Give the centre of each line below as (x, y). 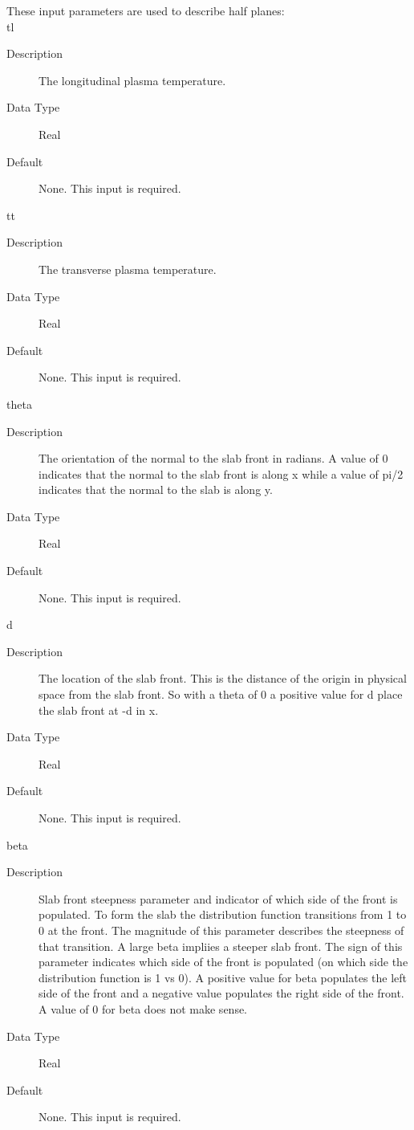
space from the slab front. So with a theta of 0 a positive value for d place (221, 694)
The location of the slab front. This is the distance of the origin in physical (223, 678)
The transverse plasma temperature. (128, 269)
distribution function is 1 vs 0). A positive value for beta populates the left (223, 977)
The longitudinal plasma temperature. (132, 80)
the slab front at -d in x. (99, 710)
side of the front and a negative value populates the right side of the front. (221, 993)
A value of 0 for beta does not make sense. (143, 1008)
